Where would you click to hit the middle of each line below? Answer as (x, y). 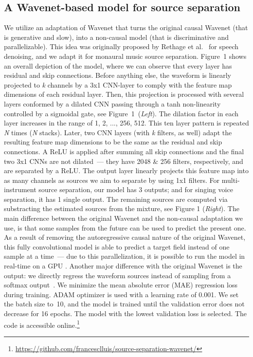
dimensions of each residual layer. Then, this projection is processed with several (124, 94)
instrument (20, 189)
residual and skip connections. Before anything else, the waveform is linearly (118, 75)
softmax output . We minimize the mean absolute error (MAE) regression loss (121, 285)
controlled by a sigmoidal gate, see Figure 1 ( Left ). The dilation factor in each (121, 113)
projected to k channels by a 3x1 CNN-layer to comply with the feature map (118, 84)
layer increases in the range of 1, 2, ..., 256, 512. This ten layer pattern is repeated (126, 123)
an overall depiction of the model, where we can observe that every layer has (118, 65)
